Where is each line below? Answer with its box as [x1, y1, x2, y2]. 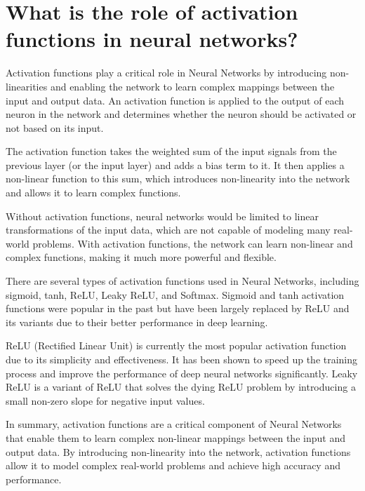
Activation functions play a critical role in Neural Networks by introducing [6, 65, 327, 80]
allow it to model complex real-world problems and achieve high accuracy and [6, 458, 340, 473]
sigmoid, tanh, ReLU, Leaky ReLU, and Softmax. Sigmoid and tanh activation [6, 287, 345, 302]
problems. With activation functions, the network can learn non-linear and [32, 236, 353, 250]
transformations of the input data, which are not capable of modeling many [6, 222, 331, 237]
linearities [6, 79, 48, 93]
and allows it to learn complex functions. [6, 185, 181, 200]
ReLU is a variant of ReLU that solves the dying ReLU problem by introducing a [6, 379, 356, 394]
